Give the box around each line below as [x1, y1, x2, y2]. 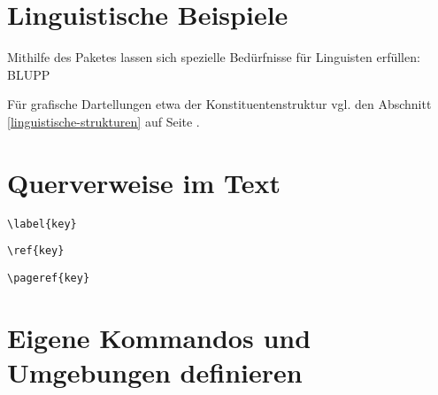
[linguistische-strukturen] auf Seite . [7, 112, 200, 130]
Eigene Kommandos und [7, 319, 311, 355]
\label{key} [7, 217, 77, 230]
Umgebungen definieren [7, 353, 303, 390]
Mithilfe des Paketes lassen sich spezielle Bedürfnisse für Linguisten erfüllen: [7, 48, 420, 66]
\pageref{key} [7, 271, 90, 284]
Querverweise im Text [7, 164, 280, 200]
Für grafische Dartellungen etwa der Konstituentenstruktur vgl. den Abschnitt [7, 95, 432, 113]
